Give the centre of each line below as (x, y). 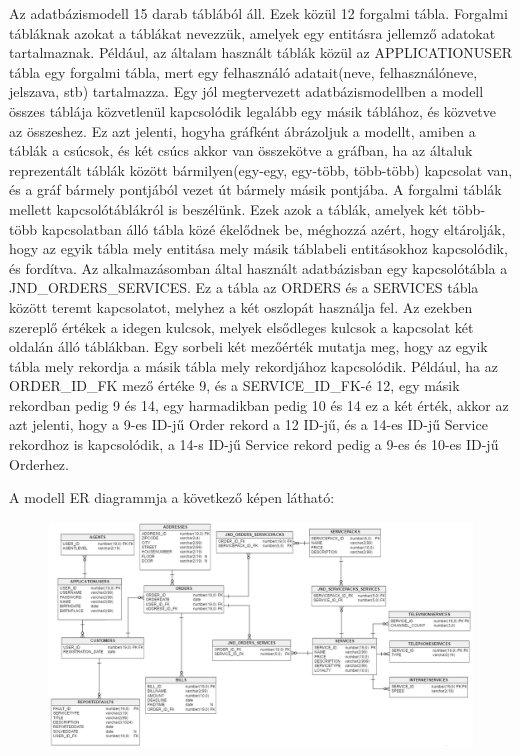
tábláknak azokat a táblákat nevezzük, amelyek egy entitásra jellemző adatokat (252, 32)
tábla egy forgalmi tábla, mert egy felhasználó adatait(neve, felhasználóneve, (243, 71)
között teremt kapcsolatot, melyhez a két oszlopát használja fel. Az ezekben (241, 306)
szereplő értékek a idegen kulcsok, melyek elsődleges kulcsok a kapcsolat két (241, 326)
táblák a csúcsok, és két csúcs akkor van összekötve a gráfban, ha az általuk (241, 150)
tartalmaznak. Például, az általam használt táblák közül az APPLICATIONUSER (260, 52)
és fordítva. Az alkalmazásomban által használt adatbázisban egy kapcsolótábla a (258, 267)
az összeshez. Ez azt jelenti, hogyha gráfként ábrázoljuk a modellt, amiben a (242, 130)
